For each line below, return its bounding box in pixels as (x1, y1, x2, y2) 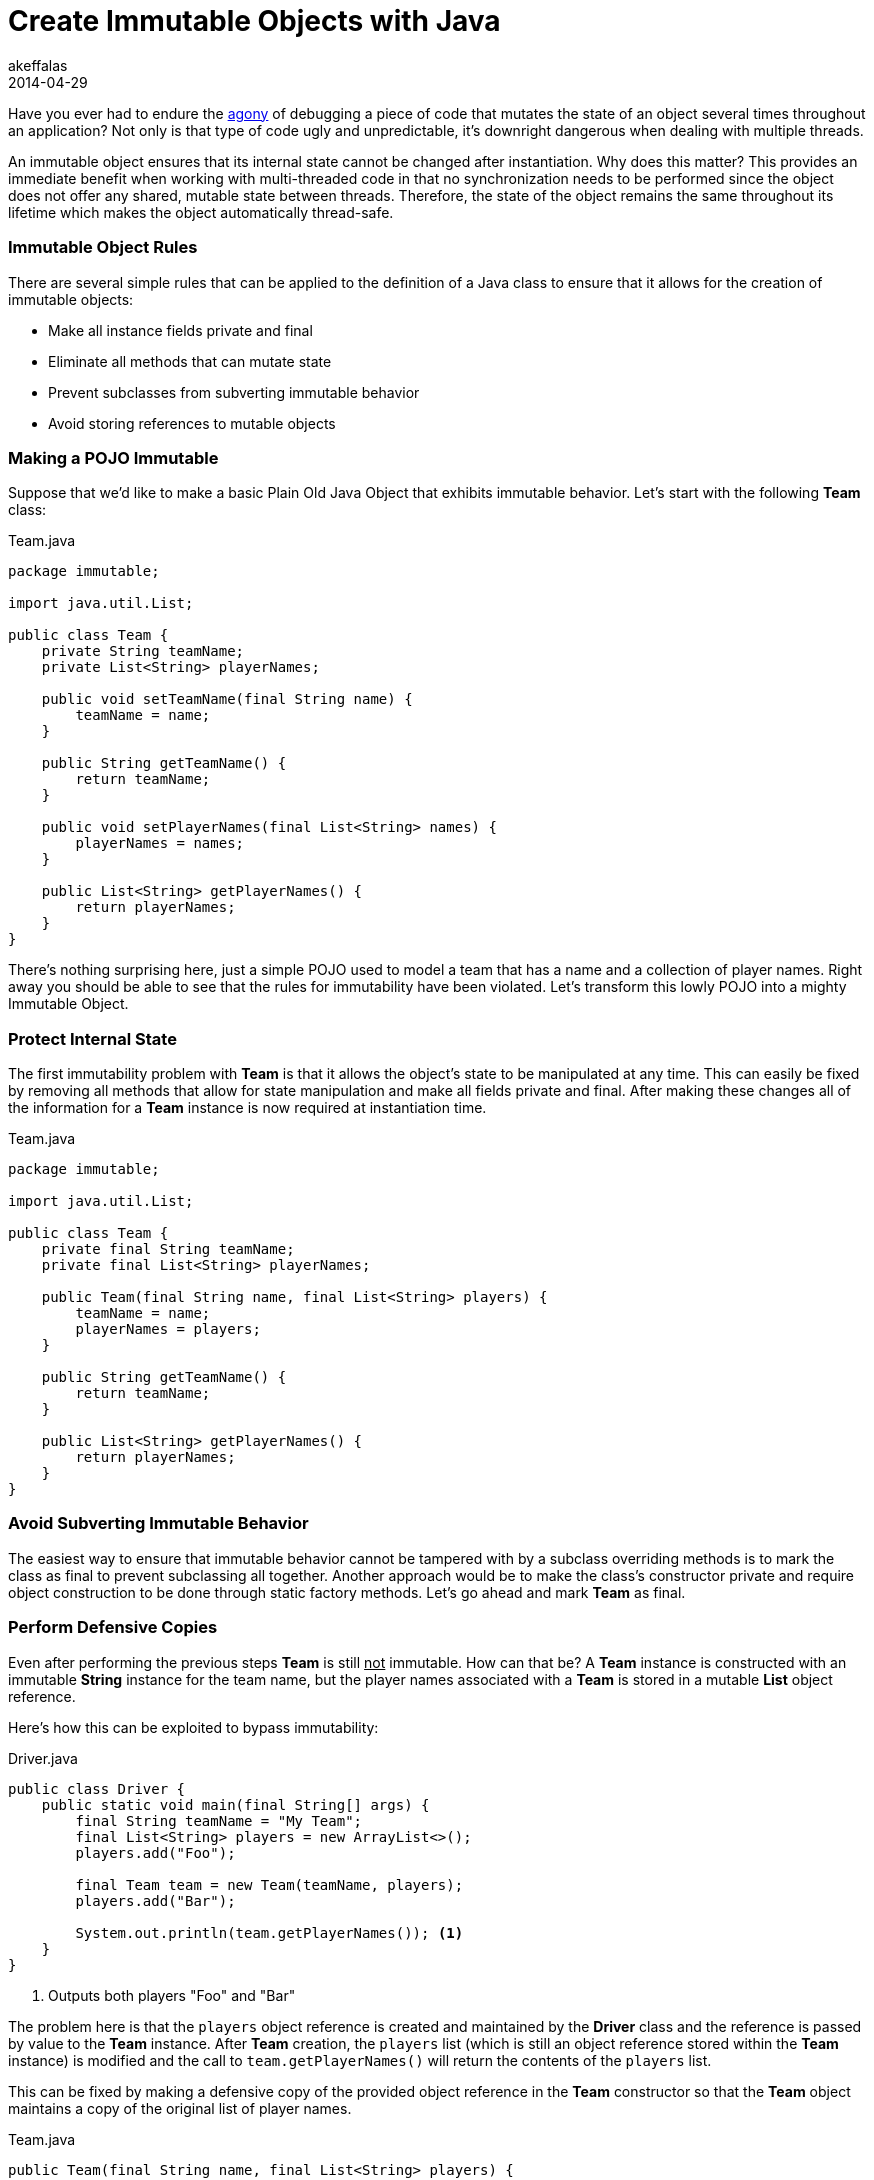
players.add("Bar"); (75, 1892, 236, 1909)
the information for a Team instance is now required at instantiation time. (8, 1099, 487, 1116)
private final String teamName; (41, 1241, 295, 1257)
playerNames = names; (75, 835, 245, 852)
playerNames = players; (75, 1321, 261, 1337)
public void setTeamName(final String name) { (41, 691, 413, 708)
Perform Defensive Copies (8, 1617, 218, 1638)
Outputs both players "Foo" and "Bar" (48, 1986, 296, 2004)
